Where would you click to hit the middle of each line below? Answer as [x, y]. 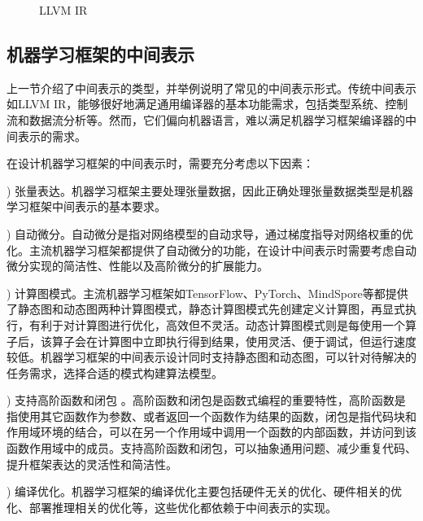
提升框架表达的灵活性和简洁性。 [92, 464]
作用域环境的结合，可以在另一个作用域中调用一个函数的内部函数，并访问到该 [211, 432]
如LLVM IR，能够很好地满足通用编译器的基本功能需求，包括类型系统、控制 [207, 104]
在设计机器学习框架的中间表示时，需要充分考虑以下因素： [160, 163]
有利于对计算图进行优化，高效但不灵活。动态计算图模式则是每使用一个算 [222, 324]
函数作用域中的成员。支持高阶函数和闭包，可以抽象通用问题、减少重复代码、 [211, 448]
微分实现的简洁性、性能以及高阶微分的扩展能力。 [137, 266]
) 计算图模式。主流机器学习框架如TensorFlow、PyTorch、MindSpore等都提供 [207, 293]
